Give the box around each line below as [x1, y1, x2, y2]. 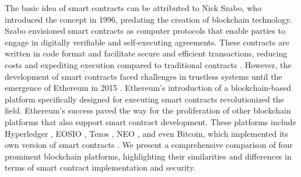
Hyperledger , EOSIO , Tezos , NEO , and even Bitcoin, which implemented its [5, 127, 288, 139]
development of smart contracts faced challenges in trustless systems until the [5, 70, 282, 82]
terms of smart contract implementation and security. [5, 161, 196, 174]
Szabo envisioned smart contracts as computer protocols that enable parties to [5, 24, 285, 37]
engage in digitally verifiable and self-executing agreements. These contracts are [5, 36, 289, 48]
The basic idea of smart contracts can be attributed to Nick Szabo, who [5, 2, 262, 13]
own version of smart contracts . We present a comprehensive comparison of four [5, 139, 293, 151]
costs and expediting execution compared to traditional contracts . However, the [5, 58, 292, 70]
